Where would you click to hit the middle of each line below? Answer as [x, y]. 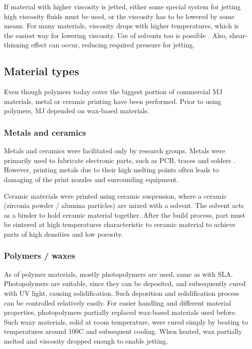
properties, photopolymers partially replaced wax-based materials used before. [120, 312]
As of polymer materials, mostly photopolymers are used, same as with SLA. [118, 274]
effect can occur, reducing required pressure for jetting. [113, 45]
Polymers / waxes [40, 256]
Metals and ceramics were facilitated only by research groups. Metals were [115, 151]
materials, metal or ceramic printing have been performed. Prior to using [113, 101]
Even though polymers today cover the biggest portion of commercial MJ [113, 92]
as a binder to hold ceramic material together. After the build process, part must [125, 215]
